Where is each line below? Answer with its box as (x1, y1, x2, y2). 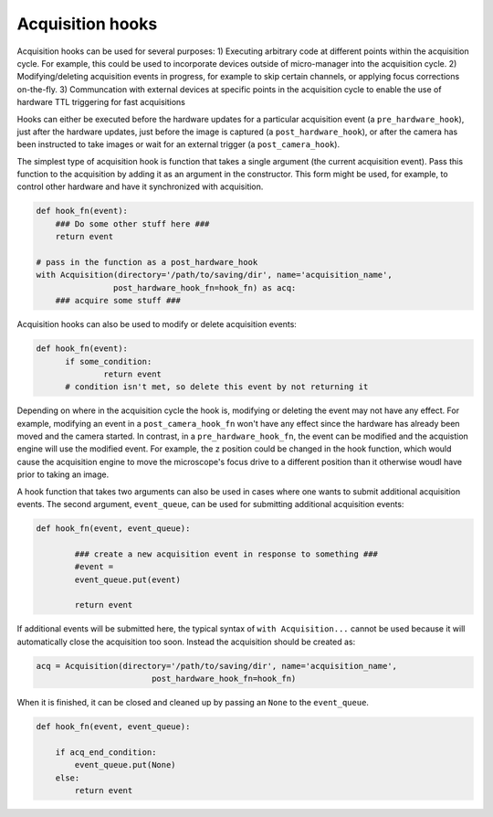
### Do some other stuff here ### (55, 218, 210, 228)
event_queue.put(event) (74, 574, 182, 585)
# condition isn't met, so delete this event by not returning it (65, 382, 369, 392)
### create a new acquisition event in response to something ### (74, 548, 379, 559)
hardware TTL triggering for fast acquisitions (16, 97, 186, 108)
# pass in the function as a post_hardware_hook (36, 257, 258, 267)
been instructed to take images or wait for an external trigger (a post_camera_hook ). (16, 139, 341, 150)
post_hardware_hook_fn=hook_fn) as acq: (112, 282, 297, 292)
